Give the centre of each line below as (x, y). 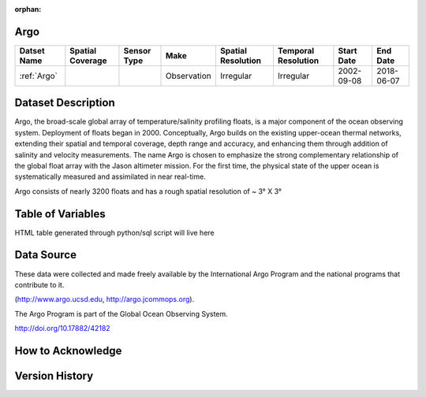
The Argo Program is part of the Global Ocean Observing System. (121, 314)
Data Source (45, 255)
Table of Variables (60, 214)
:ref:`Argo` (39, 76)
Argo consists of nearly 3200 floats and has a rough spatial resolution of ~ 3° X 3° (148, 191)
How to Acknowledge (68, 351)
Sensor (137, 50)
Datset (32, 50)
